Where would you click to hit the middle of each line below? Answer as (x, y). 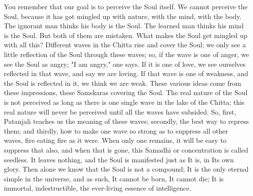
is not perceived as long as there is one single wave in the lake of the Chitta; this (124, 102)
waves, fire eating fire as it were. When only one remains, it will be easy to (115, 140)
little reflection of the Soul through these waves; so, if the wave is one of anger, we (126, 54)
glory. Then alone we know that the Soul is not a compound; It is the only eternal (126, 169)
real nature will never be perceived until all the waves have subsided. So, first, (120, 111)
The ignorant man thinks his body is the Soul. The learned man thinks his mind (124, 26)
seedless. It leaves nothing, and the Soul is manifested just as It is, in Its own (119, 159)
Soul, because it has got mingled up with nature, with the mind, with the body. (123, 16)
